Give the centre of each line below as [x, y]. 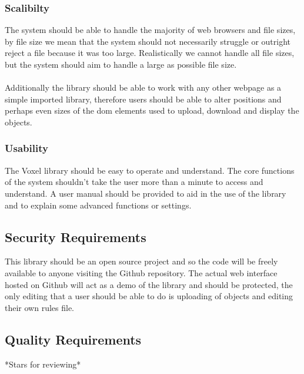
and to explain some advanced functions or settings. [98, 205]
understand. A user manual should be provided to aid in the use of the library [146, 193]
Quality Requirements [73, 339]
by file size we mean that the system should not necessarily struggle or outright [148, 41]
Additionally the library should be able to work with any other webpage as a [143, 87]
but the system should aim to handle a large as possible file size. [121, 64]
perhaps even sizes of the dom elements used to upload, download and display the [152, 110]
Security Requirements [76, 236]
